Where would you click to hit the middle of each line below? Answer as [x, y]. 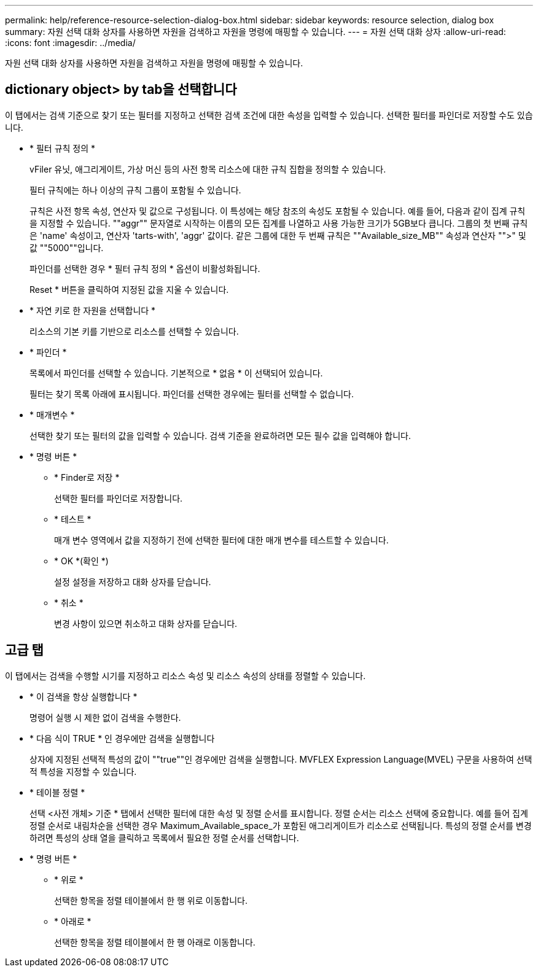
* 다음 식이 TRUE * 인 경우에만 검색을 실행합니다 [122, 738]
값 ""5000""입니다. [67, 247]
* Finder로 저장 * [87, 477]
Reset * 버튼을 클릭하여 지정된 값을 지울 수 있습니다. [129, 289]
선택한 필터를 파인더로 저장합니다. [119, 498]
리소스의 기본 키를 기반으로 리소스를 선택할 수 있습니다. [134, 331]
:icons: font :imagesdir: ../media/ [70, 43]
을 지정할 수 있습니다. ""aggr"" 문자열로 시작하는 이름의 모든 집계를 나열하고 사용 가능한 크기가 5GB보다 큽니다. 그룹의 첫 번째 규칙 [279, 223]
